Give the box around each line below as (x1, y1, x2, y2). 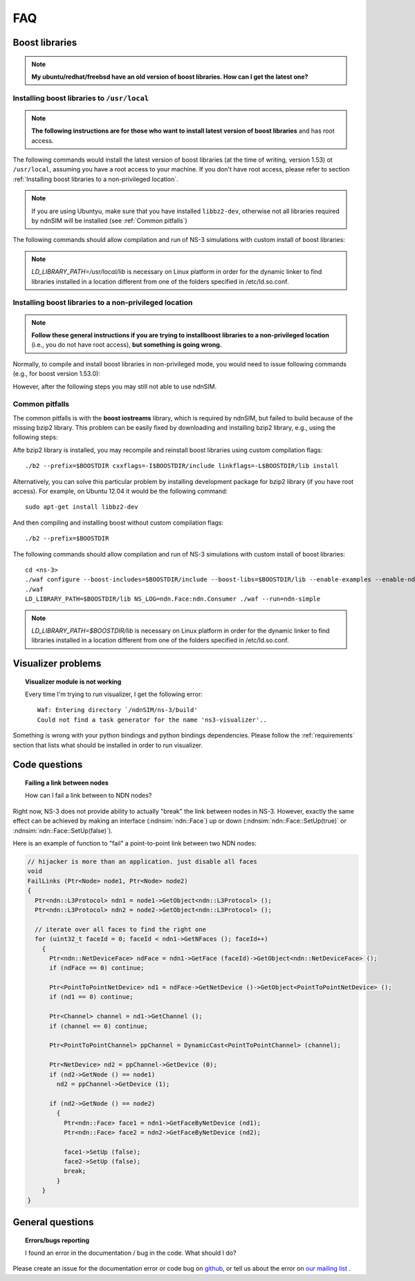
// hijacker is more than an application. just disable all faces (27, 857, 257, 866)
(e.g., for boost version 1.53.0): (12, 370, 100, 378)
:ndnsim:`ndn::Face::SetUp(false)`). (12, 826, 113, 834)
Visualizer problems (12, 657, 102, 670)
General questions (12, 1217, 94, 1228)
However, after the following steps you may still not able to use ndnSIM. (12, 382, 217, 391)
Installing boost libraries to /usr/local (12, 93, 149, 103)
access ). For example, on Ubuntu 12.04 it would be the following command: (12, 487, 228, 495)
